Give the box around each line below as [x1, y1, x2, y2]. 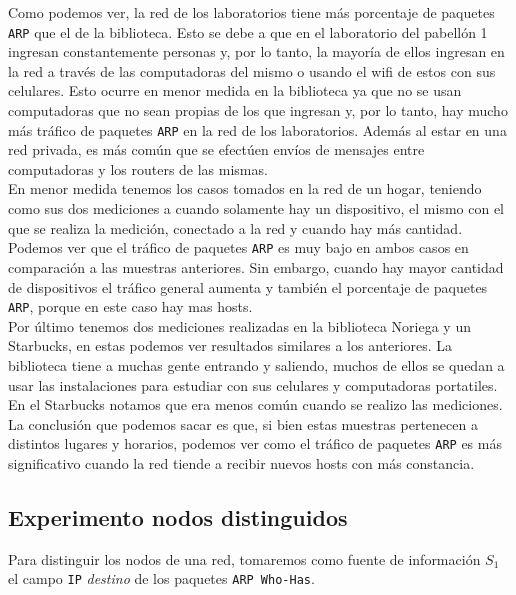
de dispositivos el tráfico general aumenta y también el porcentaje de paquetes [8, 276, 488, 297]
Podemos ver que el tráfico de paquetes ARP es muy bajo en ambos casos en [8, 237, 469, 258]
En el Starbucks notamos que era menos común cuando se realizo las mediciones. [8, 394, 503, 415]
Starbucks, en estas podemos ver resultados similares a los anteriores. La [8, 335, 453, 356]
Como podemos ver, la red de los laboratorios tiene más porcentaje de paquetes [8, 2, 495, 22]
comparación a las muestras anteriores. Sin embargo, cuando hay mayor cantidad [8, 256, 504, 277]
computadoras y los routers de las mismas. [8, 158, 268, 179]
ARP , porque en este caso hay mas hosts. [8, 296, 253, 317]
